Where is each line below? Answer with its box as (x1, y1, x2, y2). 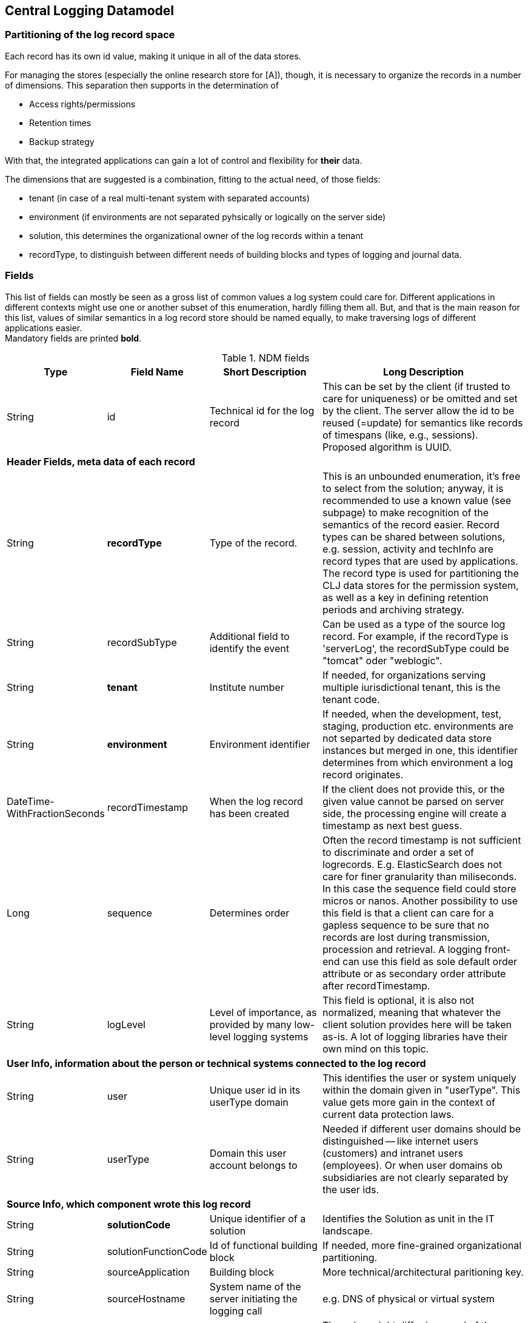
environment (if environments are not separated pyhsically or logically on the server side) (29, 211, 386, 222)
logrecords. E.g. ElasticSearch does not (322, 858, 503, 870)
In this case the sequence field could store (322, 882, 516, 895)
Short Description (223, 365, 307, 378)
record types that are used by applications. (322, 554, 518, 567)
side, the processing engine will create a (322, 807, 507, 820)
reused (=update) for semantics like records (322, 416, 523, 429)
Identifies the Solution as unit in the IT (322, 1212, 495, 1225)
